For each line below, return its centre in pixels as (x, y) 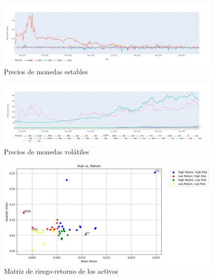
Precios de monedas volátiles (46, 151)
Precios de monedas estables (46, 72)
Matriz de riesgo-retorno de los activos (61, 271)
